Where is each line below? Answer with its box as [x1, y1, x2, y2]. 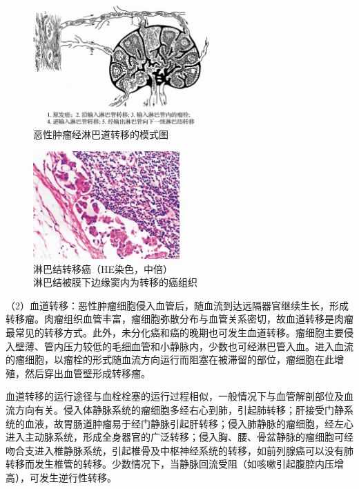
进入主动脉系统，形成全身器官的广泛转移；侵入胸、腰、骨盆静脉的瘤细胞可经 [6, 430, 353, 444]
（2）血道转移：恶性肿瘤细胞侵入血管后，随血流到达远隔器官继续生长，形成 [6, 298, 349, 312]
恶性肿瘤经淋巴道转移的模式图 [33, 127, 168, 141]
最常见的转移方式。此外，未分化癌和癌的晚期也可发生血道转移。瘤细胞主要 [6, 325, 344, 339]
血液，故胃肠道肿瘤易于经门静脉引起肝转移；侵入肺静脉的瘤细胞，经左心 [24, 416, 353, 430]
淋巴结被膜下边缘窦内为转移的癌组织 [33, 275, 197, 289]
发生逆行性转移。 [39, 470, 117, 484]
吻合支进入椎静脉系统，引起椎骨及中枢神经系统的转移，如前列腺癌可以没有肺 [6, 443, 353, 457]
